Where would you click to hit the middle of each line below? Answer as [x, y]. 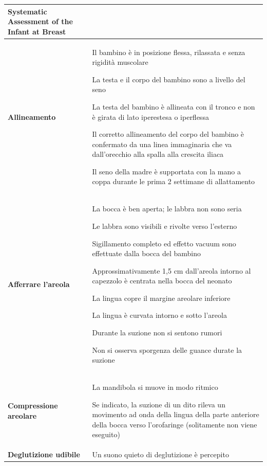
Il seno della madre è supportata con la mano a [166, 171]
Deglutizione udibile [44, 454]
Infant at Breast [37, 31]
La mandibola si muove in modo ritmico [155, 387]
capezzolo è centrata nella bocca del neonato [162, 281]
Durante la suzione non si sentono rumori [157, 333]
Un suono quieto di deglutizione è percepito [160, 454]
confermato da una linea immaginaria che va [162, 144]
